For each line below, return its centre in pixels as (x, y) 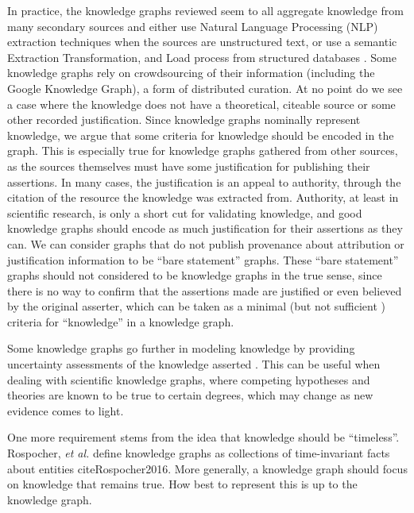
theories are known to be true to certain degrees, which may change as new (190, 395)
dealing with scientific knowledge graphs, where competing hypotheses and (189, 379)
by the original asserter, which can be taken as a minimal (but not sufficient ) (197, 306)
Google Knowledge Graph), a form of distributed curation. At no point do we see (205, 88)
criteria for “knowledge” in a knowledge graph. (121, 321)
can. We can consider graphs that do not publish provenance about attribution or (206, 243)
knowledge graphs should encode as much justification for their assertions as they (205, 228)
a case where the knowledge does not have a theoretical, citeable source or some (201, 104)
